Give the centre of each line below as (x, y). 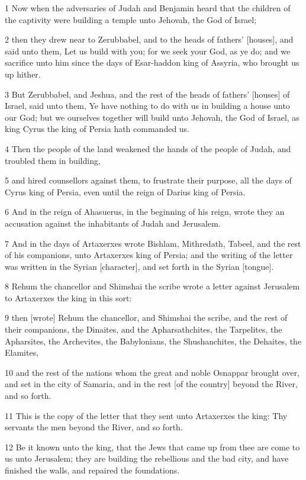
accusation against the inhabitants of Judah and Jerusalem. (113, 223)
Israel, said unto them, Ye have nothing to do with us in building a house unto (147, 106)
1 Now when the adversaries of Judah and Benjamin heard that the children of (148, 8)
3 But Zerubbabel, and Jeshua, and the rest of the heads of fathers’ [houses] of (147, 94)
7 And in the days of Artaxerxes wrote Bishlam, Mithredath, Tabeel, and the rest (153, 243)
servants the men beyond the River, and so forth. (94, 427)
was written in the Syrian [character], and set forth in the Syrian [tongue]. (139, 266)
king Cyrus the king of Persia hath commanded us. (97, 129)
